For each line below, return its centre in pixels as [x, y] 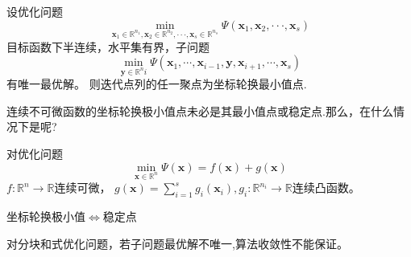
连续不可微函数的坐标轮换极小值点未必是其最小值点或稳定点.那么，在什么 [200, 110]
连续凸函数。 [326, 188]
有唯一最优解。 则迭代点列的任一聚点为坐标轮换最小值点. [157, 84]
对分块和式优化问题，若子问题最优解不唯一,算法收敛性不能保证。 [177, 243]
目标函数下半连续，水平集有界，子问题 [108, 46]
